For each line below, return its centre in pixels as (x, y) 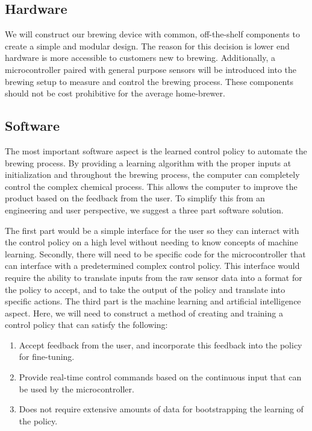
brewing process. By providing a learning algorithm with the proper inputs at (148, 162)
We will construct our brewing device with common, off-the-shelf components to (152, 34)
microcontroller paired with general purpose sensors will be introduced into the (151, 69)
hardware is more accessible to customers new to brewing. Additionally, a (140, 58)
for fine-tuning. (47, 357)
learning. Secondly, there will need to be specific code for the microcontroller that (155, 253)
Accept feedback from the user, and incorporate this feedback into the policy (161, 344)
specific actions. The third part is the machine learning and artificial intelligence (153, 301)
